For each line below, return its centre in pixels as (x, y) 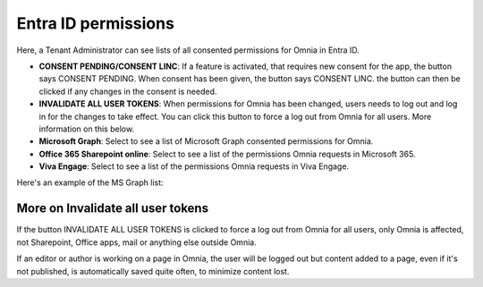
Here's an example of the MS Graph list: (90, 182)
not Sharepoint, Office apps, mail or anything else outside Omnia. (136, 242)
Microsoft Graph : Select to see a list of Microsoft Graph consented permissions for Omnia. (206, 141)
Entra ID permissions (95, 23)
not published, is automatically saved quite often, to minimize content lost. (153, 271)
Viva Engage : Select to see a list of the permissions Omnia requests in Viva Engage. (194, 166)
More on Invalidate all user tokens (113, 209)
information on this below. (86, 129)
